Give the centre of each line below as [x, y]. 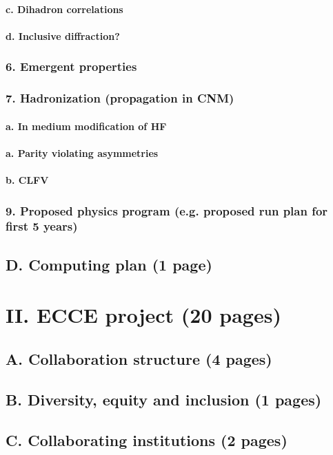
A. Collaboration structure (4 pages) [139, 358]
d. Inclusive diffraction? [63, 35]
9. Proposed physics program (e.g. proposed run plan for [167, 210]
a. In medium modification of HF [86, 126]
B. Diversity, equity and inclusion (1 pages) [164, 399]
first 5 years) [42, 226]
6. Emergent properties [71, 66]
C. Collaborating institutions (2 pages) [147, 440]
